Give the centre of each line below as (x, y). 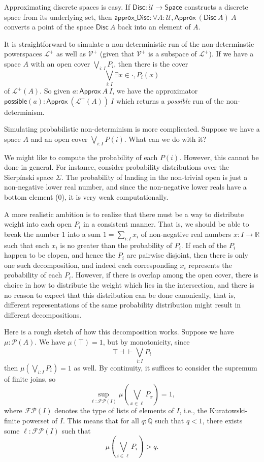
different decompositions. (43, 314)
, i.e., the (193, 410)
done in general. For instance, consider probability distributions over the (117, 167)
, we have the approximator (155, 91)
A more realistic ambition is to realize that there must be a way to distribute (124, 214)
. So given (55, 91)
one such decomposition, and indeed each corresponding (91, 265)
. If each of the (204, 245)
